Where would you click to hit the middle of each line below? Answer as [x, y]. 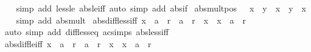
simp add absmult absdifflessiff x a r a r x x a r [131, 20]
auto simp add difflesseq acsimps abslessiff [86, 32]
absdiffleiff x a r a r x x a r [78, 43]
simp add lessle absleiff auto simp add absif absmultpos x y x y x [161, 8]
